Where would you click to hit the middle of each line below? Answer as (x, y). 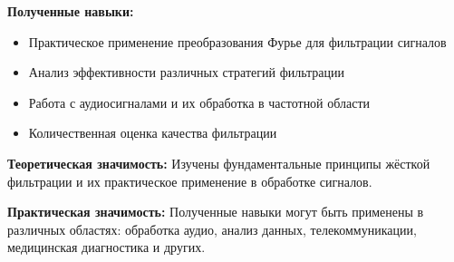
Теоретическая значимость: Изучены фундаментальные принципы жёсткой (219, 163)
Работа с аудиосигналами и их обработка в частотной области (199, 102)
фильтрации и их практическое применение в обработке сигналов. (190, 181)
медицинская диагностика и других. (106, 247)
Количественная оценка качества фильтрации (153, 133)
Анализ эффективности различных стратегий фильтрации (187, 72)
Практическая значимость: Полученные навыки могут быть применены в (216, 212)
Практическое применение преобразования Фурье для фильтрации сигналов (237, 41)
